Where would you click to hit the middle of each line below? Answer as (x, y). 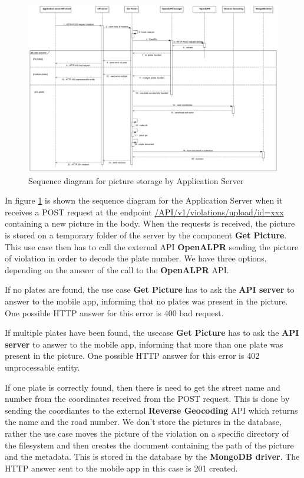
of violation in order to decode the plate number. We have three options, (136, 258)
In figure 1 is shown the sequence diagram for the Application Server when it (144, 200)
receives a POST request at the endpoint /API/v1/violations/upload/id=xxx (144, 212)
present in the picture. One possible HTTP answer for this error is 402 (132, 356)
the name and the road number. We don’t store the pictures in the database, (143, 422)
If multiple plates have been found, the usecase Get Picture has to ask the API (152, 333)
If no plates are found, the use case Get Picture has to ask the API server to (150, 289)
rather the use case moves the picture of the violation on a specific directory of (147, 433)
